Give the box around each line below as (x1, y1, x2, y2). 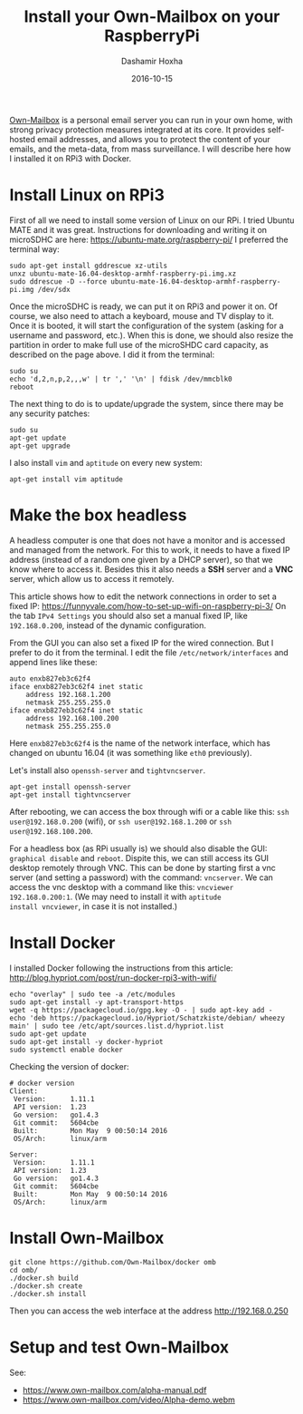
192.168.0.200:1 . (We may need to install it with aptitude (9, 891, 222, 902)
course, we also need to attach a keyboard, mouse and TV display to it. (9, 310, 274, 321)
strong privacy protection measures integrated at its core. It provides (9, 124, 266, 135)
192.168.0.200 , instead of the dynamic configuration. (9, 619, 206, 631)
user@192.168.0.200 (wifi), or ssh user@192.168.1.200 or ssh (9, 816, 232, 827)
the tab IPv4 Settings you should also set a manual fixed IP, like (9, 610, 249, 621)
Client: (9, 1086, 39, 1096)
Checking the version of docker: (9, 1060, 129, 1071)
